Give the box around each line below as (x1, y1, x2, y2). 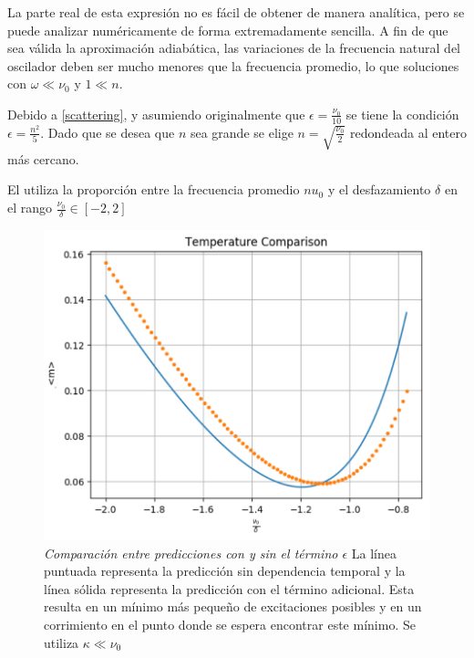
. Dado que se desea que (40, 122, 175, 141)
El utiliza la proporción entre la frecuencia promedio (7, 180, 300, 199)
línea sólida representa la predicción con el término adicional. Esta (44, 579, 415, 598)
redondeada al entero (349, 122, 467, 141)
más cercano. (7, 149, 79, 168)
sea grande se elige (190, 122, 294, 141)
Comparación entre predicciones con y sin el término (44, 543, 338, 562)
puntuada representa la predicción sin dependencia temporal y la (44, 561, 406, 580)
